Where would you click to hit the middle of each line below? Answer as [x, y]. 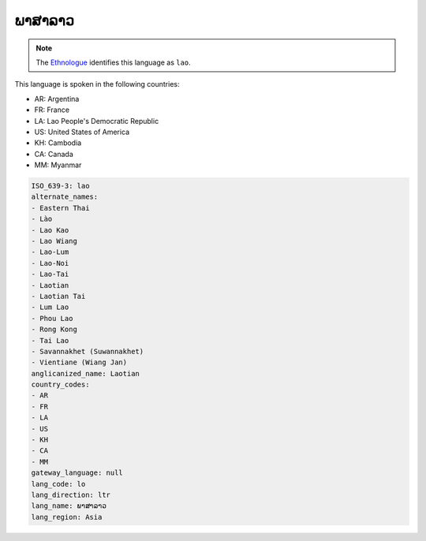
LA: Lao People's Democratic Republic [97, 121]
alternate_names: [65, 197]
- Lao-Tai [50, 274]
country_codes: [60, 385]
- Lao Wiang [54, 241]
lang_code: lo [58, 484]
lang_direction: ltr [71, 494]
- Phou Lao [52, 318]
